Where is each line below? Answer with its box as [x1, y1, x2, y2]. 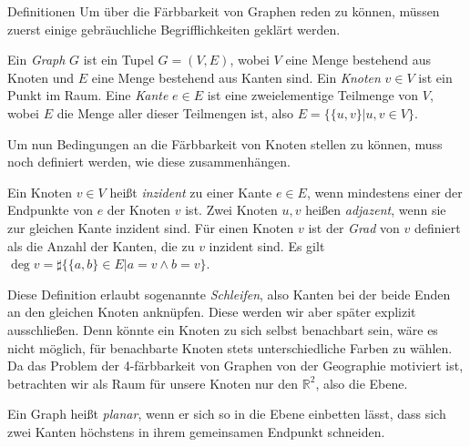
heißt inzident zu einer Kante [109, 182, 272, 201]
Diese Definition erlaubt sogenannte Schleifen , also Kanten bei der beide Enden [7, 284, 451, 303]
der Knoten [107, 200, 171, 219]
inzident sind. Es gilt [209, 236, 325, 255]
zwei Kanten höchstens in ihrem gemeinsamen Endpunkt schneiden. [7, 422, 385, 441]
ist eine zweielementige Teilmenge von [207, 86, 419, 105]
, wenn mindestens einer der [306, 182, 463, 201]
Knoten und [7, 67, 75, 86]
